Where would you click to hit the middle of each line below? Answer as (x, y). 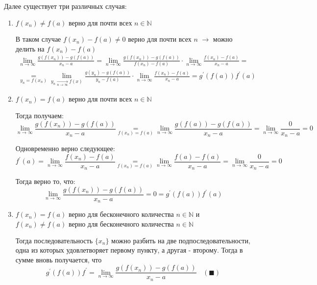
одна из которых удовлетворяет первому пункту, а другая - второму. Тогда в (129, 250)
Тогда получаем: (39, 115)
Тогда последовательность (54, 240)
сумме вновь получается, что (59, 259)
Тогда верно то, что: (45, 181)
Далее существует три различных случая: (65, 6)
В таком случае (38, 39)
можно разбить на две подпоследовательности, (181, 240)
